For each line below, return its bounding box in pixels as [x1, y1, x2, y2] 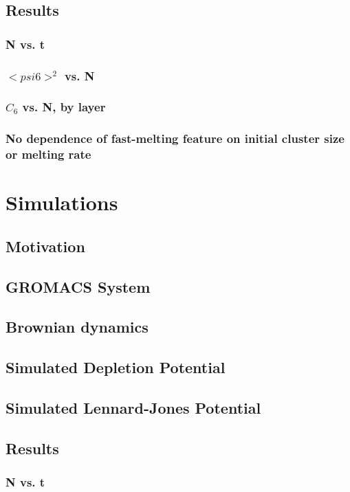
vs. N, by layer [22, 98, 106, 115]
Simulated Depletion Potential [6, 357, 226, 378]
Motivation [6, 235, 85, 256]
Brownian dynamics [6, 316, 149, 337]
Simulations [6, 188, 118, 216]
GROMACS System [6, 276, 151, 297]
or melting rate [6, 146, 91, 163]
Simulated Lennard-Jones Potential [6, 396, 261, 418]
